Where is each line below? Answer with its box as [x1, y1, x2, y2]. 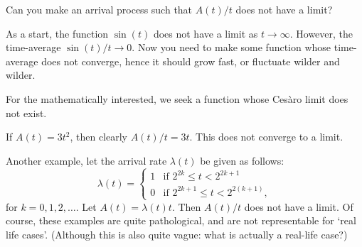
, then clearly [70, 129, 127, 144]
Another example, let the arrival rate [6, 153, 167, 168]
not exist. [6, 105, 47, 120]
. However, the [289, 26, 353, 40]
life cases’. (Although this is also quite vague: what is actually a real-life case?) [6, 227, 348, 242]
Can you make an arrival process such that [6, 2, 193, 16]
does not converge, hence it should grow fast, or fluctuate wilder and [41, 53, 340, 68]
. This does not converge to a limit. [189, 129, 344, 144]
